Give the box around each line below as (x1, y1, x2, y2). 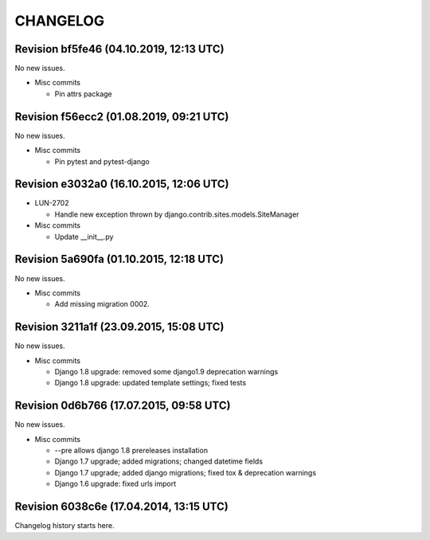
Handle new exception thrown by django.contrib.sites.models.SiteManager (54, 209, 299, 219)
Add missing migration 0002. (54, 299, 150, 309)
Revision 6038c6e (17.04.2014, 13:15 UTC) (14, 500, 229, 514)
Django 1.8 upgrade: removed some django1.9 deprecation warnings (54, 366, 279, 376)
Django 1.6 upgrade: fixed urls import (54, 479, 177, 489)
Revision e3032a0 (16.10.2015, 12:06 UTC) (14, 178, 229, 191)
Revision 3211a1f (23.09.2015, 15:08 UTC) (14, 320, 225, 334)
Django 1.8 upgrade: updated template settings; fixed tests (54, 378, 247, 388)
